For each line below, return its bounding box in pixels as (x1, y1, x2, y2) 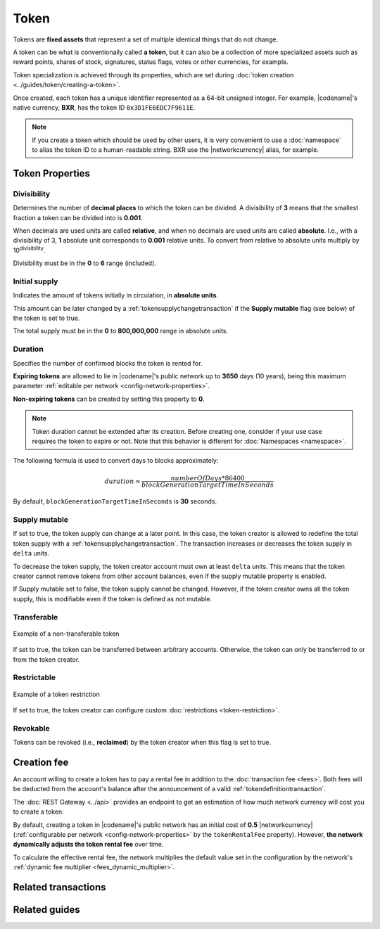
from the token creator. (13, 655, 80, 664)
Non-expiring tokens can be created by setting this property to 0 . (13, 395, 205, 403)
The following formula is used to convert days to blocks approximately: (13, 456, 219, 465)
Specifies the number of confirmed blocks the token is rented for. (13, 359, 203, 367)
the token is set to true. (13, 314, 80, 323)
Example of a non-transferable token (13, 629, 120, 638)
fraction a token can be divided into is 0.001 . (13, 213, 144, 222)
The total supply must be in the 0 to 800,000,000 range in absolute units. (13, 327, 229, 335)
